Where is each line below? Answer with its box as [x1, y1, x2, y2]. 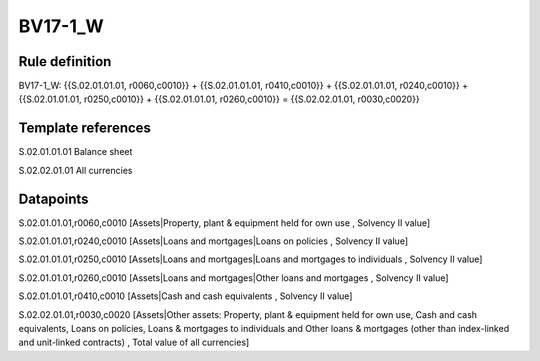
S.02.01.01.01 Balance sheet [18, 146, 133, 158]
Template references [18, 120, 152, 137]
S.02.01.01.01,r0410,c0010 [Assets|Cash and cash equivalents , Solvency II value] [18, 290, 353, 302]
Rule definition [18, 53, 112, 70]
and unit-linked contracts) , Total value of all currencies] [18, 336, 250, 349]
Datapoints [18, 190, 89, 207]
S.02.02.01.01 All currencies [18, 164, 133, 176]
